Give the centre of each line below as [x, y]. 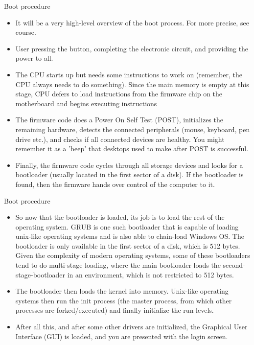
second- [234, 265]
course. [26, 32]
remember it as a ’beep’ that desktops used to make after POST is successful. [132, 149]
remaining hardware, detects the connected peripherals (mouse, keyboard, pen [133, 129]
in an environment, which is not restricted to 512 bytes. [150, 274]
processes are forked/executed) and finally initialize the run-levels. [115, 310]
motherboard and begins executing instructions [86, 103]
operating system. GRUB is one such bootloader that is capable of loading [127, 226]
